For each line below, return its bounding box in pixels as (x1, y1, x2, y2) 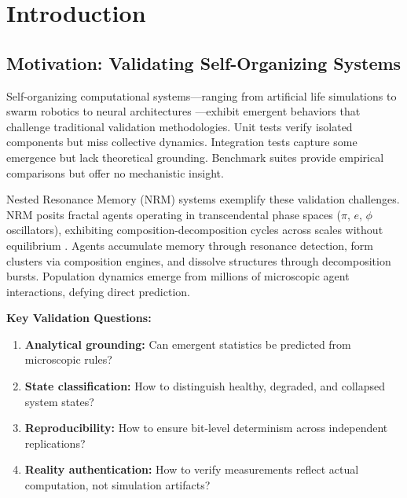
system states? (24, 393, 94, 409)
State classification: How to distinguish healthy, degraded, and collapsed (24, 378, 386, 394)
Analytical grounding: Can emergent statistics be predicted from (24, 335, 351, 352)
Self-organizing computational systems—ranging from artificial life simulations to (6, 87, 397, 104)
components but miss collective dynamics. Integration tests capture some (6, 134, 357, 150)
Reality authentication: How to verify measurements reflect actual (24, 461, 359, 478)
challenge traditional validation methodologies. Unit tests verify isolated (6, 118, 353, 134)
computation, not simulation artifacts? (24, 477, 211, 493)
